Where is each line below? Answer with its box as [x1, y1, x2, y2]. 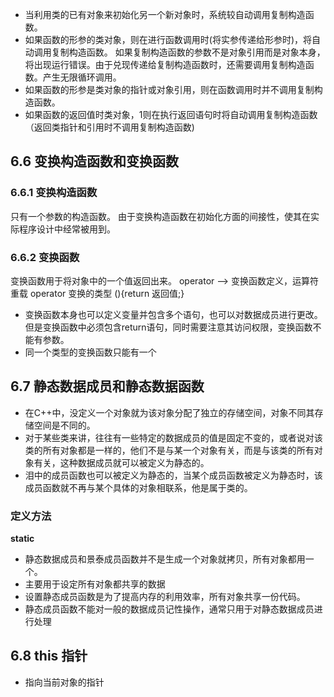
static [10, 533, 35, 545]
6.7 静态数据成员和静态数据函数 [10, 378, 205, 395]
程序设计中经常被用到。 [18, 223, 116, 235]
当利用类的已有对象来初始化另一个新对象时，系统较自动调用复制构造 [24, 9, 306, 20]
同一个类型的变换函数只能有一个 [24, 346, 157, 358]
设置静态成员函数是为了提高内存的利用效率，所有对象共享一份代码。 [24, 591, 306, 603]
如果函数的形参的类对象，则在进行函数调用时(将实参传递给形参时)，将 [24, 34, 313, 45]
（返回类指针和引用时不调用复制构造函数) [24, 121, 195, 133]
